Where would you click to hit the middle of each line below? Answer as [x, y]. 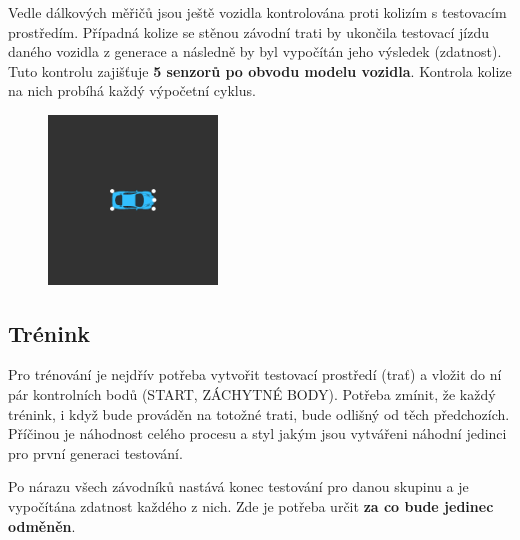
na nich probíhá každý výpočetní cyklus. [132, 90]
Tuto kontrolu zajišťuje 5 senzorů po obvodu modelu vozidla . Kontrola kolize [260, 70]
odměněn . [42, 525]
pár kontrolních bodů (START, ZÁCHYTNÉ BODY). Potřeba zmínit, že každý [252, 393]
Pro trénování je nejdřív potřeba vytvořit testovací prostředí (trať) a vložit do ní [255, 374]
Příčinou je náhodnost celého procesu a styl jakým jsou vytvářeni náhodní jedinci [257, 433]
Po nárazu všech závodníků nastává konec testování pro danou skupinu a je [238, 486]
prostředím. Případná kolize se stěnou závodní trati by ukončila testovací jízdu [248, 31]
